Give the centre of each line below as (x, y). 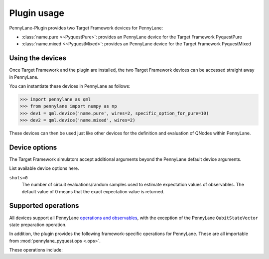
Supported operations (44, 206)
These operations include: (36, 250)
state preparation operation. (38, 225)
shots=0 (19, 178)
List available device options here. (44, 168)
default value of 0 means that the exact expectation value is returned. (93, 191)
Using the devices (38, 58)
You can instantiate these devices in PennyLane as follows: (70, 86)
